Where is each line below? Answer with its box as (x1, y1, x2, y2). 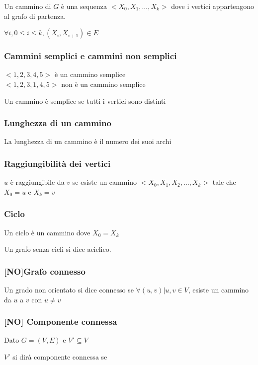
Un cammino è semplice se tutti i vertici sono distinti (4, 95, 166, 106)
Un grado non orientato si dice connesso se (4, 285, 134, 295)
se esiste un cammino (72, 177, 137, 187)
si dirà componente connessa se (12, 352, 107, 362)
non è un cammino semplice (61, 79, 146, 89)
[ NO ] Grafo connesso (4, 265, 86, 277)
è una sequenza (61, 1, 107, 11)
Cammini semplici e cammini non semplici (4, 50, 177, 62)
